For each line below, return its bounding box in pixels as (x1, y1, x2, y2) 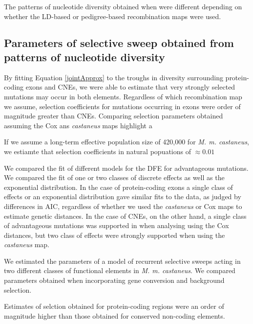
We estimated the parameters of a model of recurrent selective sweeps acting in (4, 255, 241, 266)
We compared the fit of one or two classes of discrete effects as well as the (4, 172, 225, 183)
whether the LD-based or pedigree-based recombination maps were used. (4, 11, 221, 21)
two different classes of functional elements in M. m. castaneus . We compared (4, 265, 235, 276)
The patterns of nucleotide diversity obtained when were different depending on (4, 1, 242, 11)
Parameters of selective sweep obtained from (4, 35, 234, 50)
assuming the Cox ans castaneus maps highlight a (4, 120, 152, 130)
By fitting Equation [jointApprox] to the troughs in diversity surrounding (4, 72, 223, 82)
